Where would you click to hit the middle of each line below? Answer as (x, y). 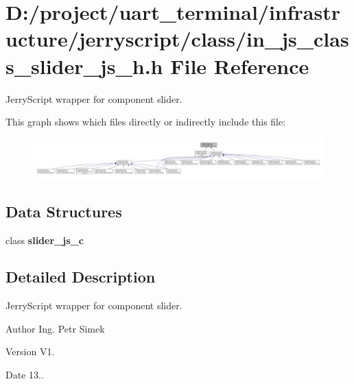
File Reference (240, 65)
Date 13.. (25, 375)
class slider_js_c (45, 240)
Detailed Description (81, 277)
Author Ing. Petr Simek (55, 328)
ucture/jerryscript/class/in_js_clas (177, 39)
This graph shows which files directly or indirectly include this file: (146, 122)
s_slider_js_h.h (84, 65)
